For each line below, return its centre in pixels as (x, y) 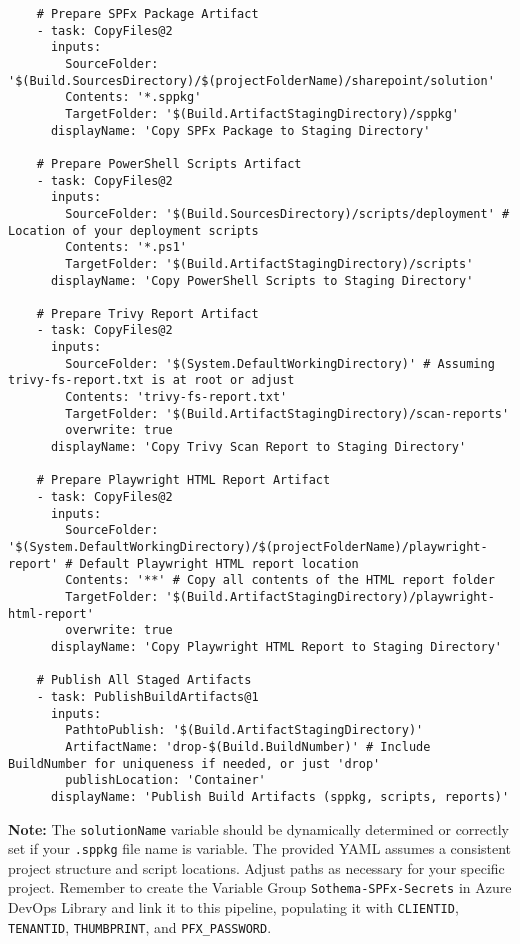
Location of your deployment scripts (133, 230)
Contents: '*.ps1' (126, 247)
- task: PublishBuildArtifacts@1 (147, 696)
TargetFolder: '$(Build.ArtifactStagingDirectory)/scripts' (269, 263)
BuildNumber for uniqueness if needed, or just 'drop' (194, 763)
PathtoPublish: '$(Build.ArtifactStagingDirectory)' (244, 730)
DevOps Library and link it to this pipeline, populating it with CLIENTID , (233, 907)
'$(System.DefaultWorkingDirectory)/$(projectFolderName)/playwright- (248, 547)
